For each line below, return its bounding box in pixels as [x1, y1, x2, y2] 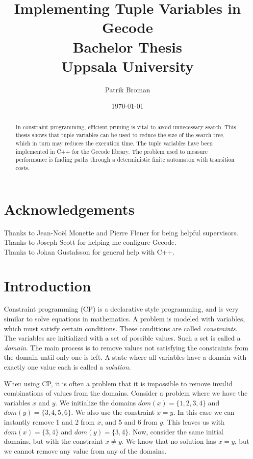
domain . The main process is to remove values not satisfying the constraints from [4, 342, 249, 352]
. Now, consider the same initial [128, 426, 224, 436]
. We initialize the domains [55, 397, 136, 407]
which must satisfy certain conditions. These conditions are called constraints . [4, 323, 238, 333]
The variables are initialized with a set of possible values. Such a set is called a [4, 333, 241, 343]
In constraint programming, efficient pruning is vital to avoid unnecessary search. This [15, 122, 236, 131]
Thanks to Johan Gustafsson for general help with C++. [4, 246, 175, 257]
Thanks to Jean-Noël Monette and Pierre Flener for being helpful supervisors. [4, 227, 238, 237]
